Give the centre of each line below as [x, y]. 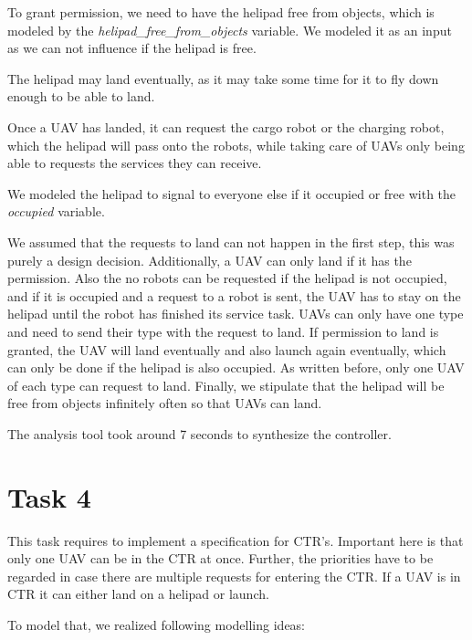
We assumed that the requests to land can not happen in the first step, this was [231, 241]
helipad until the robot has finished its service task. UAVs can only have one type [236, 314]
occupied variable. [56, 211]
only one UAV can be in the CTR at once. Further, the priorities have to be [220, 558]
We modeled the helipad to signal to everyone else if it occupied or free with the [232, 193]
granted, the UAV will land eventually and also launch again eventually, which [227, 349]
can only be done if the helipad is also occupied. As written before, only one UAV [236, 367]
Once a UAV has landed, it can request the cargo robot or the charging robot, [226, 126]
